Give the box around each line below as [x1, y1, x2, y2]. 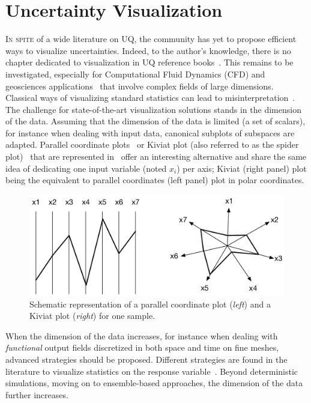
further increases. [5, 388, 68, 401]
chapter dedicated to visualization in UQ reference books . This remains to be [5, 56, 294, 68]
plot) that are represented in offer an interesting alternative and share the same [5, 150, 307, 163]
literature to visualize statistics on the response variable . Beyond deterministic [5, 365, 298, 377]
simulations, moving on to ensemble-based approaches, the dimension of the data [5, 377, 303, 389]
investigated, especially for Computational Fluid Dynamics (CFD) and [5, 67, 265, 80]
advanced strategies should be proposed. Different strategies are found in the [5, 353, 288, 365]
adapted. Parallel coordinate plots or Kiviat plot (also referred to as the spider [5, 138, 299, 151]
